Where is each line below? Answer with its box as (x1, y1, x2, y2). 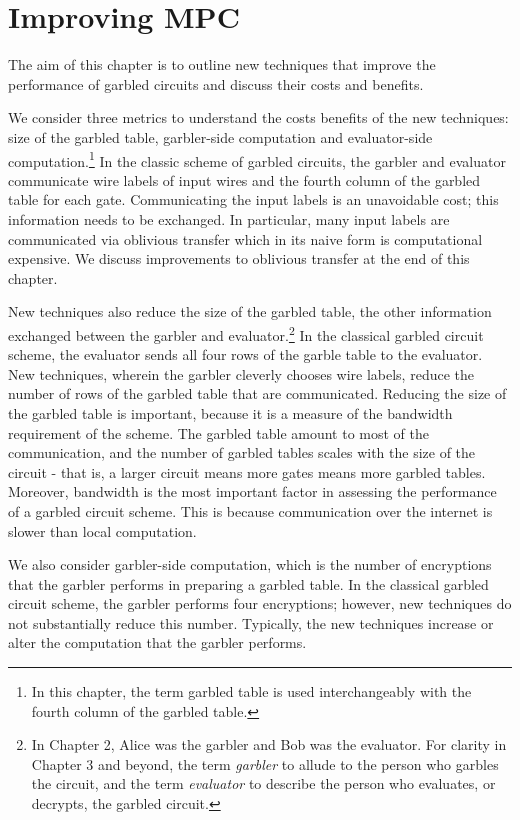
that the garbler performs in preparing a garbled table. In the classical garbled (8, 573, 489, 594)
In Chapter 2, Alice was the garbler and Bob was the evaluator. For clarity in (31, 734, 507, 755)
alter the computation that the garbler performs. (8, 632, 307, 653)
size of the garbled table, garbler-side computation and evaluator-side (8, 126, 433, 147)
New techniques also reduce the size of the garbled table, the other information (8, 301, 492, 322)
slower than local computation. (8, 520, 197, 541)
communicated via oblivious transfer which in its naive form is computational (8, 228, 483, 249)
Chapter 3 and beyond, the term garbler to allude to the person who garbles (31, 753, 499, 774)
